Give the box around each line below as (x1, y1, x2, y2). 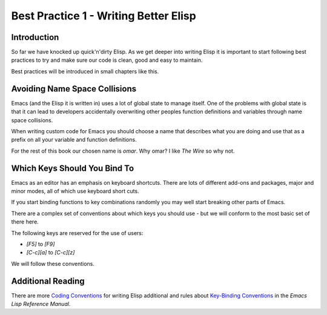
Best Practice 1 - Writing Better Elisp (11, 9, 196, 22)
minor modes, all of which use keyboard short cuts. (11, 188, 139, 194)
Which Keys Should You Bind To (11, 163, 134, 173)
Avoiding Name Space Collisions (11, 84, 137, 94)
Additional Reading (11, 276, 85, 286)
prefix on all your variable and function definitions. (11, 136, 137, 144)
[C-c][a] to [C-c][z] (26, 249, 75, 256)
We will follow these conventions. (11, 260, 95, 267)
